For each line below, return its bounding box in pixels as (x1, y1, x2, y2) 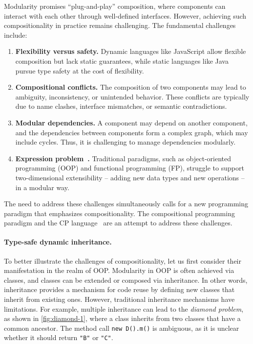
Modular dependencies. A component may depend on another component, (15, 117, 248, 127)
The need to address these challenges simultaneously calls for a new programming (4, 198, 248, 209)
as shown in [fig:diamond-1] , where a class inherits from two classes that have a (4, 313, 241, 323)
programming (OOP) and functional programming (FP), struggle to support (15, 163, 244, 173)
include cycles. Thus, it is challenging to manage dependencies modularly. (15, 137, 236, 147)
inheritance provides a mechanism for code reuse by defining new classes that (4, 284, 235, 295)
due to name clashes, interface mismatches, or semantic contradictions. (15, 101, 227, 111)
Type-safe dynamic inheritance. (4, 237, 112, 247)
